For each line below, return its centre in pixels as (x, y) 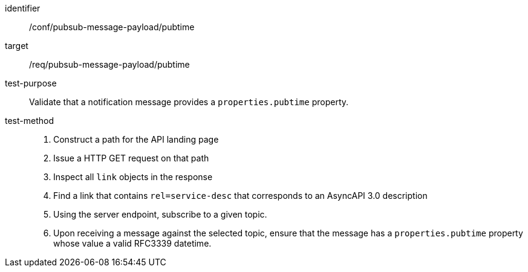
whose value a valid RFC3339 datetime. (132, 243)
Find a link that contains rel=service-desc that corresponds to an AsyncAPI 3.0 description (240, 196)
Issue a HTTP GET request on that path (131, 158)
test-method (29, 121)
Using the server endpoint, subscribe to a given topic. (160, 214)
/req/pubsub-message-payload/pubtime (109, 64)
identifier (23, 8)
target (17, 46)
